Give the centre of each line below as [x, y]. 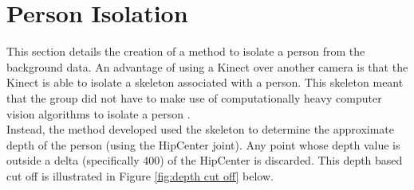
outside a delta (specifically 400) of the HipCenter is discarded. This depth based [205, 160]
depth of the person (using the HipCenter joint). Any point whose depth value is [203, 144]
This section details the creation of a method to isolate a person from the [186, 51]
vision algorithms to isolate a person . [99, 113]
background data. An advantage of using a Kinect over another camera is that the [207, 66]
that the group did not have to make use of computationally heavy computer [194, 97]
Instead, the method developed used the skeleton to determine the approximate [201, 129]
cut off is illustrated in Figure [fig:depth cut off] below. [140, 175]
